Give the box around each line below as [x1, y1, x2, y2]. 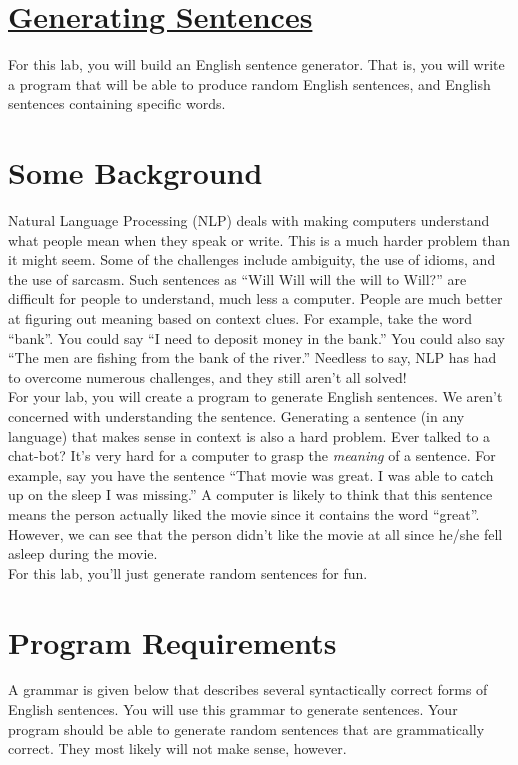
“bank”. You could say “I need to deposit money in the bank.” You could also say [8, 327, 505, 348]
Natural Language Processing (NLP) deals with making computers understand [8, 210, 490, 231]
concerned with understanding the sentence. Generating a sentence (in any [8, 405, 465, 426]
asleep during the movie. [8, 543, 158, 564]
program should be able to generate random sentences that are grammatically [8, 718, 485, 739]
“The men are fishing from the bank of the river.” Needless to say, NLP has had [8, 347, 497, 368]
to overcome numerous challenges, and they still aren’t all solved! [8, 366, 407, 387]
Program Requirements [8, 621, 337, 662]
